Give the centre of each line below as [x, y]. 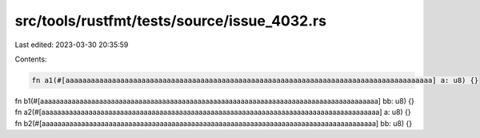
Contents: [31, 59]
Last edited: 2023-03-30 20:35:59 [72, 45]
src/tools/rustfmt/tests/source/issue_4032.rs [171, 21]
